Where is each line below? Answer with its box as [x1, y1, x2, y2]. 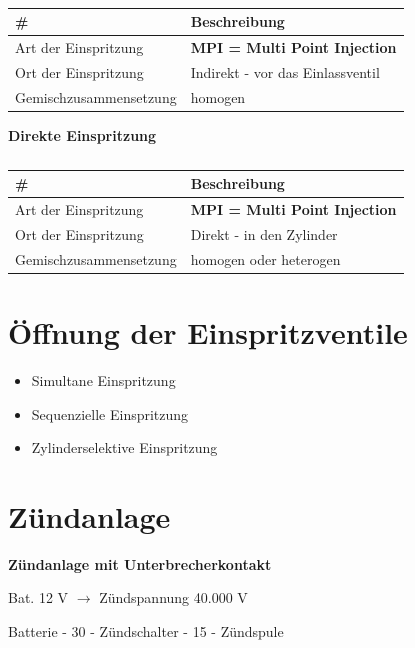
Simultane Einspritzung [31, 369, 176, 390]
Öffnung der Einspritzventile [8, 312, 408, 353]
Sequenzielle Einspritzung [31, 403, 189, 424]
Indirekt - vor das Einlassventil [190, 61, 380, 82]
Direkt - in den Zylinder [190, 223, 338, 244]
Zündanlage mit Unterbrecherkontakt [8, 553, 272, 574]
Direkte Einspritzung [8, 124, 157, 145]
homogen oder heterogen [190, 248, 341, 269]
